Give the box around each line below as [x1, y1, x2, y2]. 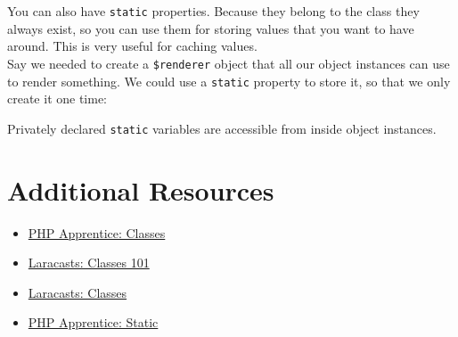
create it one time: [7, 89, 108, 108]
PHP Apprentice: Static [28, 313, 159, 332]
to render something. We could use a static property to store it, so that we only [7, 71, 451, 90]
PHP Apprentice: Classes [28, 223, 166, 242]
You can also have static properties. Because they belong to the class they [7, 2, 420, 20]
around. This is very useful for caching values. [7, 37, 258, 55]
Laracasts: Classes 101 [28, 253, 150, 272]
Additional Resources [7, 171, 274, 208]
